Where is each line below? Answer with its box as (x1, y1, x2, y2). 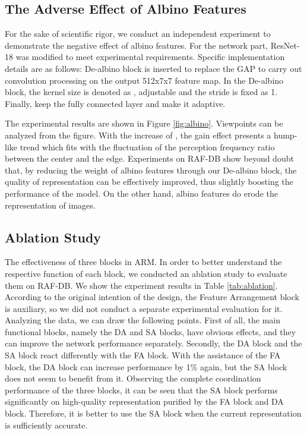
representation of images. (5, 198, 96, 211)
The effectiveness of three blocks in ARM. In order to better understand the (5, 256, 282, 268)
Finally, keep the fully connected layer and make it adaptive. (5, 97, 226, 109)
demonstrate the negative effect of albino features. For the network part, (5, 39, 268, 51)
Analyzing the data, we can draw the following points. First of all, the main (5, 314, 281, 326)
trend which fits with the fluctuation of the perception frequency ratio (20, 140, 275, 153)
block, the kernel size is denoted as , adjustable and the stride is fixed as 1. (5, 86, 278, 98)
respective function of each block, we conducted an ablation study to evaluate (5, 267, 287, 279)
